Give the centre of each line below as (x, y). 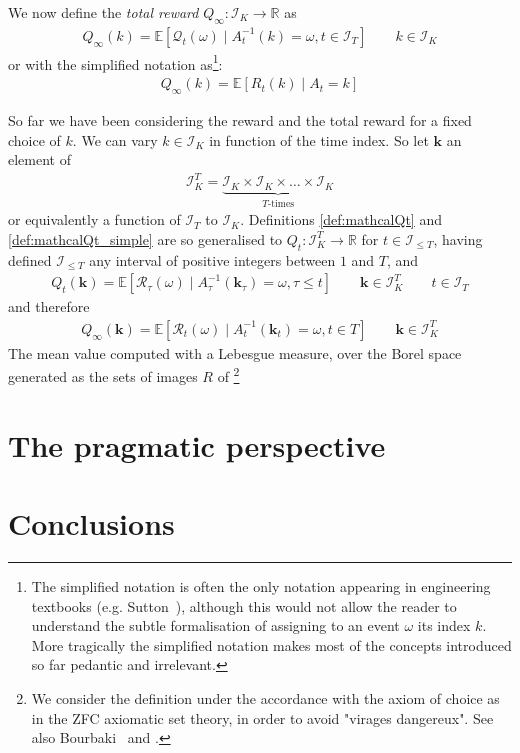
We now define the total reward (103, 12)
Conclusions (91, 523)
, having (458, 238)
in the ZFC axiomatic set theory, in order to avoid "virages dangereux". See (262, 717)
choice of (34, 139)
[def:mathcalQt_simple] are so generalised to (145, 238)
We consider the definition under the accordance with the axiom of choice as (265, 698)
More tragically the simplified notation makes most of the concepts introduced (271, 644)
